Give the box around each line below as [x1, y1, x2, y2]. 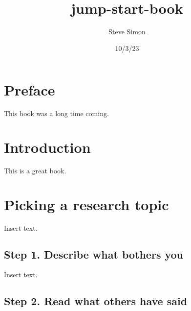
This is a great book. [4, 165, 66, 175]
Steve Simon [108, 26, 146, 37]
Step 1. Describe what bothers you [4, 246, 184, 262]
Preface [4, 80, 55, 100]
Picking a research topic [4, 194, 169, 214]
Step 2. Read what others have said [4, 293, 188, 309]
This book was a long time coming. [4, 108, 109, 119]
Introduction [4, 137, 91, 157]
